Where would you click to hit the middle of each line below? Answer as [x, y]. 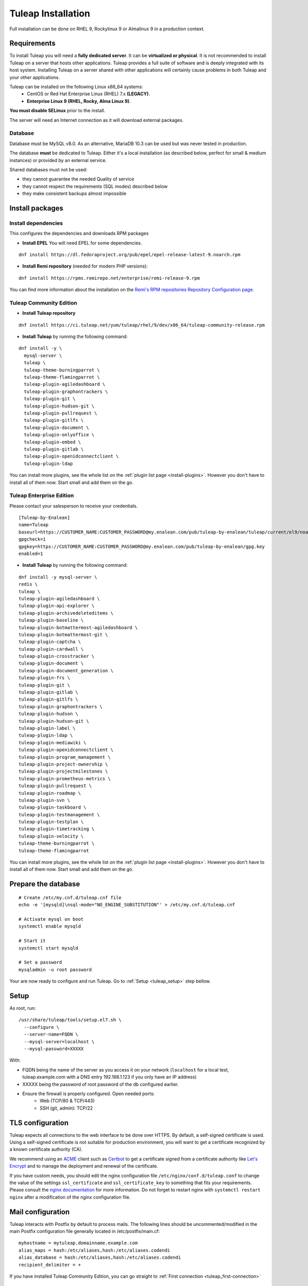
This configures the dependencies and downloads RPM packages [79, 234]
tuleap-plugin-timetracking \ [57, 829]
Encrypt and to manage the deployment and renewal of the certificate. [84, 1166]
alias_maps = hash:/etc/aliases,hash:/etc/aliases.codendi [94, 1250]
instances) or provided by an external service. [58, 160]
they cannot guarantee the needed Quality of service [78, 179]
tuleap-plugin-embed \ [52, 442]
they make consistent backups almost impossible [74, 193]
